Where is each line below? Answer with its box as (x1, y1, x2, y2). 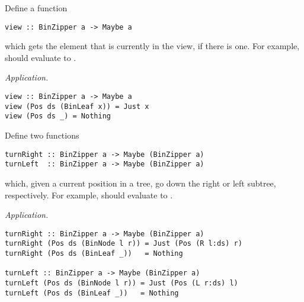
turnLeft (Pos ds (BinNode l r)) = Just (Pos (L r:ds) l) (5, 278, 238, 287)
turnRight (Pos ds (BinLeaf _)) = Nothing (5, 249, 183, 258)
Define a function (5, 2, 68, 14)
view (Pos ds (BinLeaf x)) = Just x (5, 102, 149, 111)
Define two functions (5, 129, 79, 141)
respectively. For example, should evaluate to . (5, 188, 173, 201)
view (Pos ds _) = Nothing (5, 112, 111, 121)
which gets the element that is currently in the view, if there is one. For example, (5, 40, 300, 52)
